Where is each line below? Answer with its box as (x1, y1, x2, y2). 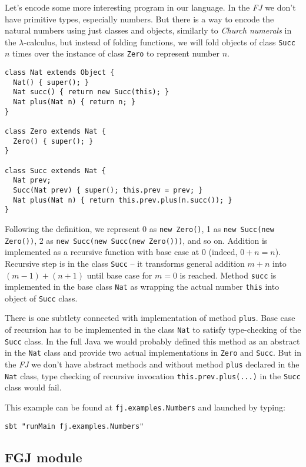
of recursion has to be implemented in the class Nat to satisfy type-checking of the (5, 323, 301, 336)
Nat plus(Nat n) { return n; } (13, 98, 135, 107)
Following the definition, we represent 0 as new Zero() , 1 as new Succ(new (5, 222, 274, 234)
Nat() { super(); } (13, 78, 89, 87)
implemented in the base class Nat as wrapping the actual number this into (5, 280, 280, 293)
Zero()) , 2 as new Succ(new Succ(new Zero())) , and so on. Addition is (5, 234, 268, 246)
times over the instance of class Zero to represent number (12, 47, 219, 59)
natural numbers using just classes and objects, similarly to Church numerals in (5, 24, 292, 37)
